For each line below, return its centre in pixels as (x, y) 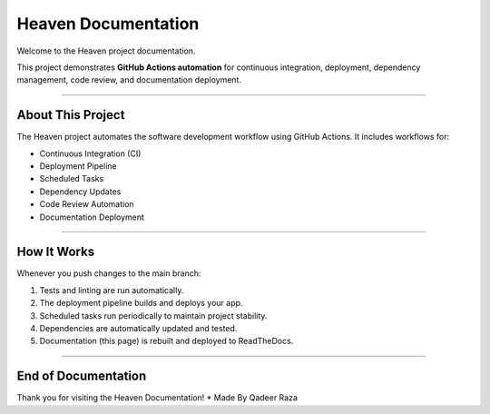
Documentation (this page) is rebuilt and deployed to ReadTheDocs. (167, 341)
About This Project (71, 115)
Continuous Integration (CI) (90, 153)
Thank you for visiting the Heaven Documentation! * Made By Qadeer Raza (157, 398)
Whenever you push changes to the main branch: (109, 273)
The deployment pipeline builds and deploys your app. (141, 303)
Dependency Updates (80, 192)
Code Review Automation (87, 204)
